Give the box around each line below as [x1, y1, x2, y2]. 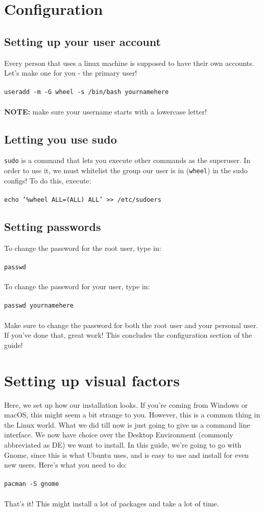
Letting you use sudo [4, 131, 117, 147]
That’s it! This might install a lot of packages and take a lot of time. [4, 498, 219, 508]
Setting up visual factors [4, 369, 180, 390]
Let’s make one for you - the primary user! [4, 67, 137, 78]
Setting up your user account [4, 33, 161, 49]
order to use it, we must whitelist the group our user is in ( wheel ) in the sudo [4, 165, 248, 176]
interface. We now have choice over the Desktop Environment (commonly [4, 429, 233, 440]
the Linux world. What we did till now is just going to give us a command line [4, 419, 250, 430]
